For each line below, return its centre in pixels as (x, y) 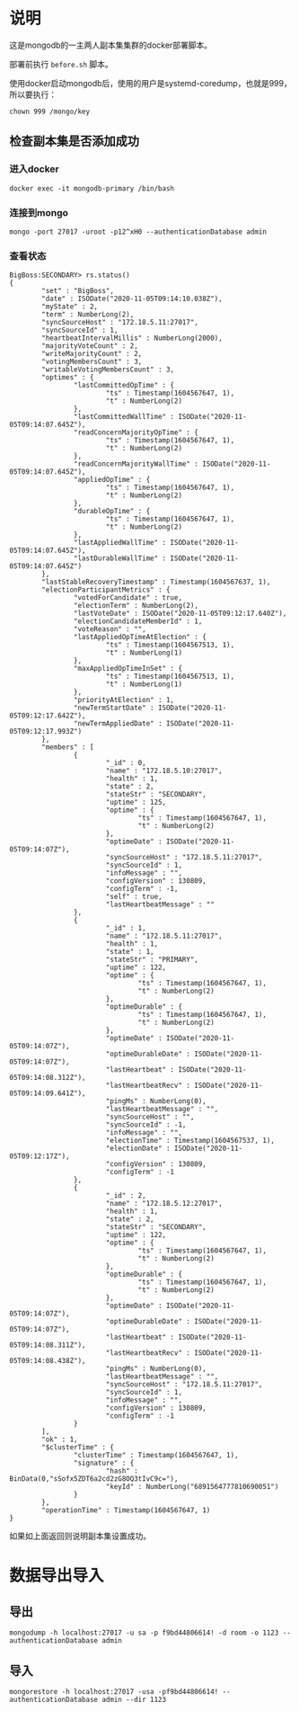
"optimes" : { (68, 378)
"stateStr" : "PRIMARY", (152, 960)
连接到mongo (39, 212)
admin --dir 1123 (134, 1700)
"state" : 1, (130, 952)
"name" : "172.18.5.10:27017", (164, 771)
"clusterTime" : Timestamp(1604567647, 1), (156, 1456)
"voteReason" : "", (110, 629)
